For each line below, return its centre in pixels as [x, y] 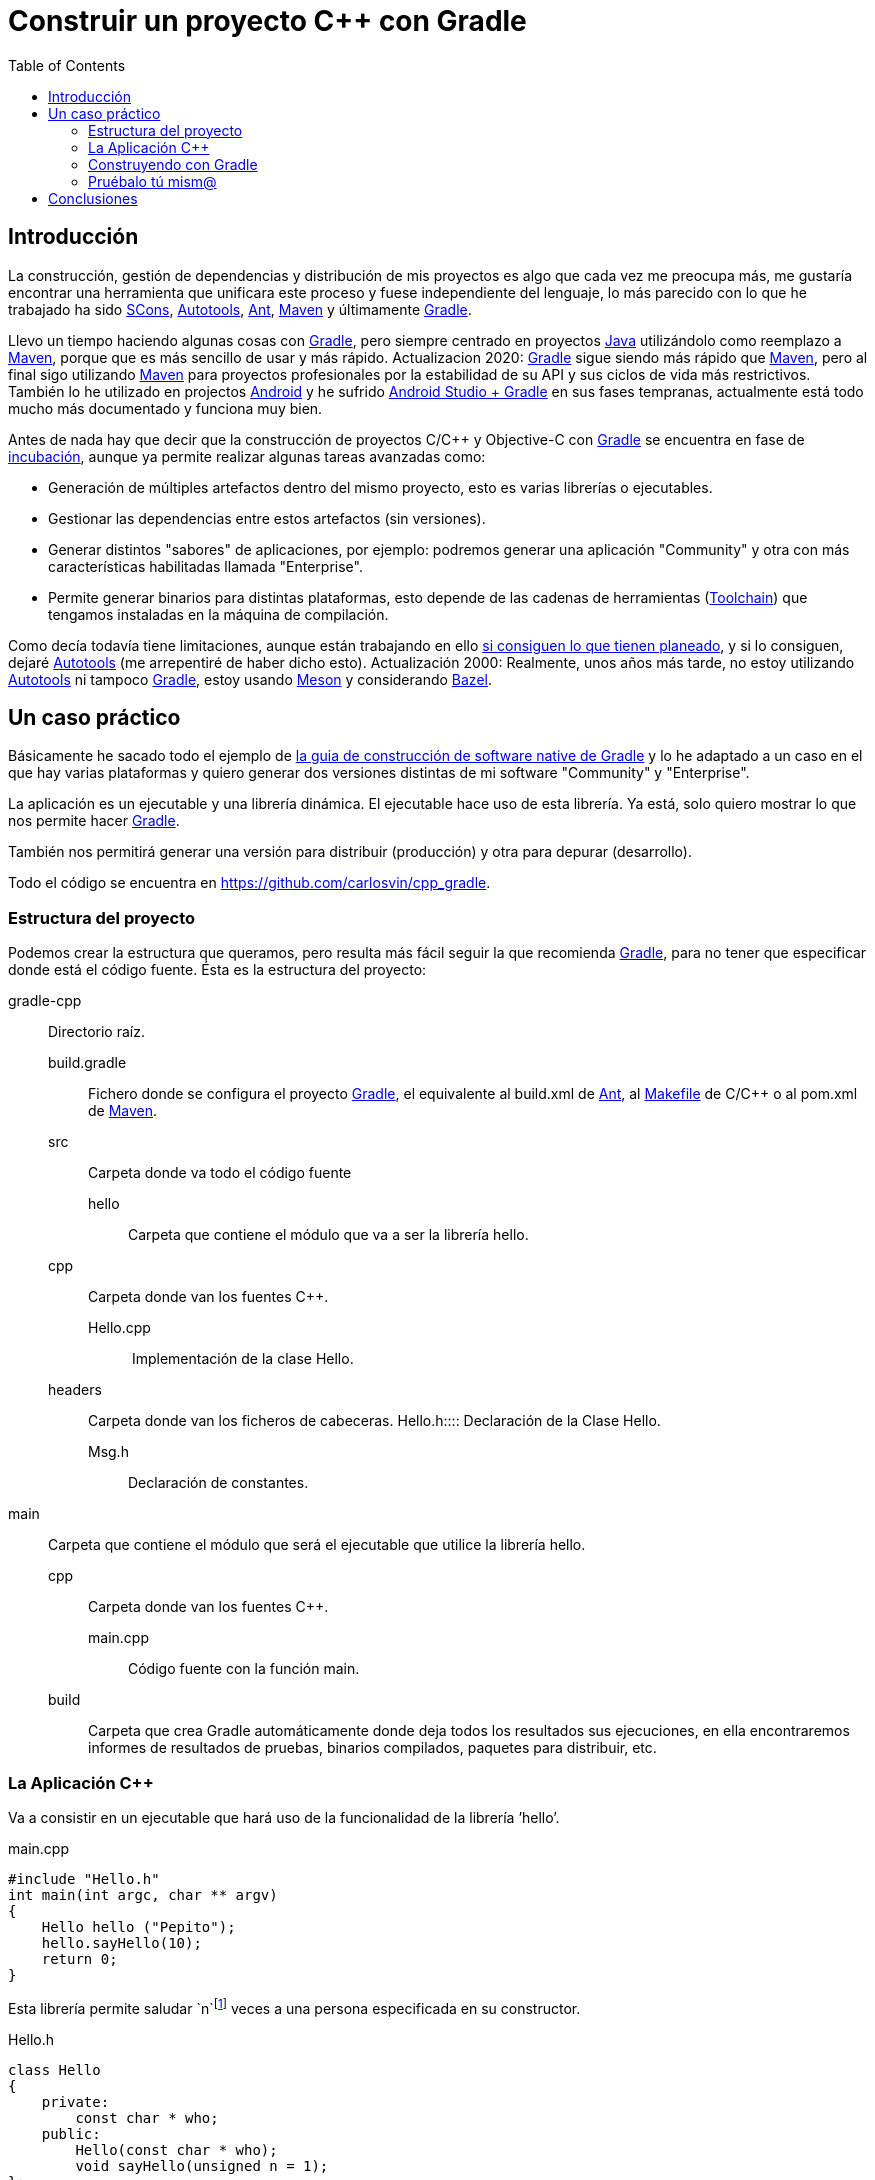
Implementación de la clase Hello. [242, 1359]
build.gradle [87, 1063]
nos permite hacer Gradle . [94, 821]
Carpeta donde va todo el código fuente [220, 1173]
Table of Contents [67, 65]
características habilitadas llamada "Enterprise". [205, 566]
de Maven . [123, 1111]
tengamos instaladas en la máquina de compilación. [218, 614]
